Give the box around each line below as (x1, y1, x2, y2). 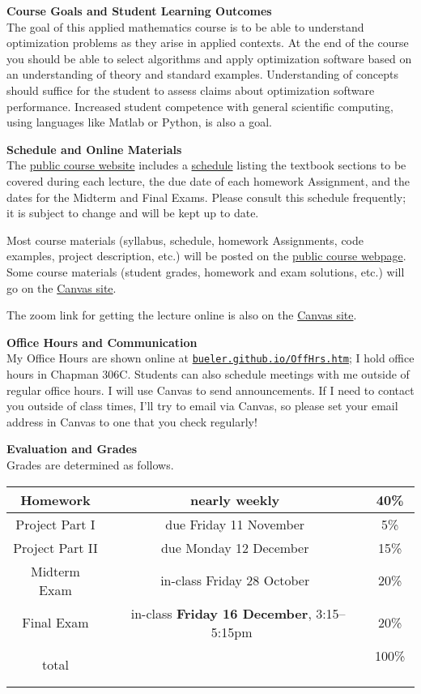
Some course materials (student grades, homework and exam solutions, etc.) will (6, 263, 405, 280)
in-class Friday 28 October (160, 571, 310, 589)
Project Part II (13, 538, 98, 557)
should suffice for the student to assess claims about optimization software (6, 81, 375, 98)
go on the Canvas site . (6, 279, 117, 296)
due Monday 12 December (160, 538, 309, 557)
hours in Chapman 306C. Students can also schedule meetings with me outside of (6, 365, 410, 382)
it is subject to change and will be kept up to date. (6, 204, 259, 221)
